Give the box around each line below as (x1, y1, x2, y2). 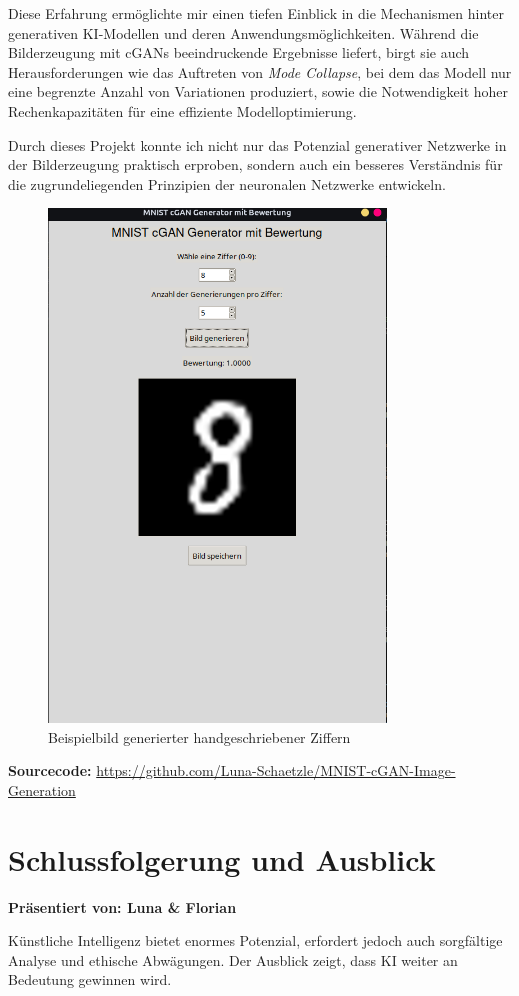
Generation (8, 779, 76, 800)
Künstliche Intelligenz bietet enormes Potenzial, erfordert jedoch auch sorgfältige (8, 930, 503, 951)
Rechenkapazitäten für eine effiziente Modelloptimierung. (8, 100, 357, 121)
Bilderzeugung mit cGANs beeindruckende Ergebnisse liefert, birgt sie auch (8, 42, 470, 63)
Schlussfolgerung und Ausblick (8, 838, 436, 879)
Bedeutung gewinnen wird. (8, 969, 172, 990)
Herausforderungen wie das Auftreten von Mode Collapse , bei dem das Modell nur (8, 61, 512, 82)
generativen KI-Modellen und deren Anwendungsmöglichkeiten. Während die (8, 22, 479, 43)
